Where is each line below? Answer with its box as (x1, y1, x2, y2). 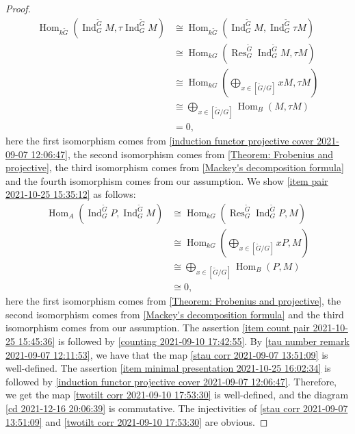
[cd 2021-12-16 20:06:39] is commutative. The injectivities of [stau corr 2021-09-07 (5, 400, 348, 415)
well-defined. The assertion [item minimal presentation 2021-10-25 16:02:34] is (5, 361, 331, 375)
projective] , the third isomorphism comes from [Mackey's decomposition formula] (5, 160, 344, 175)
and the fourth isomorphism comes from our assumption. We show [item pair (5, 173, 328, 188)
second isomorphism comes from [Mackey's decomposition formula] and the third (5, 307, 344, 321)
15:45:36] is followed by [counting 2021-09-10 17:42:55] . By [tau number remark (18, 334, 350, 348)
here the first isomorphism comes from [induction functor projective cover (5, 133, 314, 147)
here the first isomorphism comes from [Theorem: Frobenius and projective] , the (5, 294, 341, 308)
